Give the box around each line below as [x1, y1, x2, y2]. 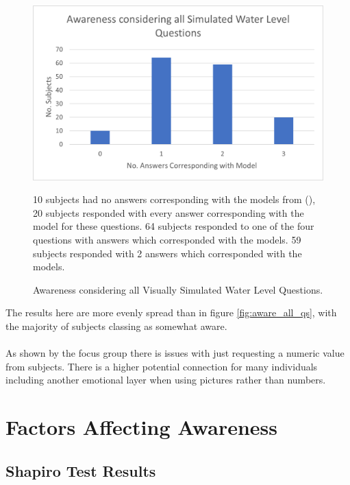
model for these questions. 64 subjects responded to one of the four [33, 219, 314, 233]
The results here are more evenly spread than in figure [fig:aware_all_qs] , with [5, 305, 337, 320]
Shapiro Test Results [5, 460, 156, 481]
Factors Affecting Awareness [5, 413, 277, 441]
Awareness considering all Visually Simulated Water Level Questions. [33, 282, 323, 296]
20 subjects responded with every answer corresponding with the [33, 205, 304, 220]
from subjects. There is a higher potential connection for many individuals [5, 359, 318, 373]
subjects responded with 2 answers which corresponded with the [33, 246, 302, 260]
